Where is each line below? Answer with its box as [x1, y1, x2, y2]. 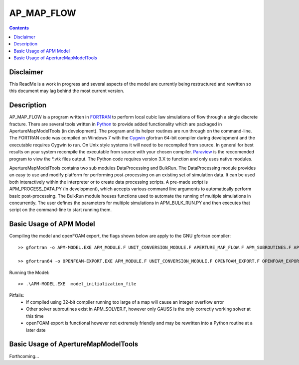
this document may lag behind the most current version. [9, 88, 125, 94]
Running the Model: [9, 269, 50, 275]
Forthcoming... [9, 353, 39, 359]
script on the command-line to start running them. [9, 207, 112, 213]
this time [26, 313, 44, 319]
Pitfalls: [9, 292, 24, 298]
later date [26, 327, 46, 333]
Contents [9, 25, 29, 31]
